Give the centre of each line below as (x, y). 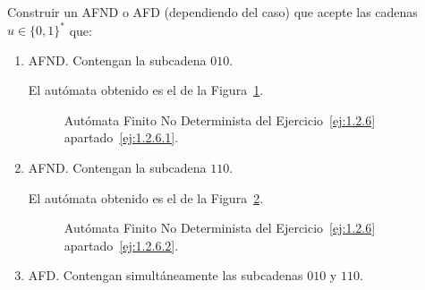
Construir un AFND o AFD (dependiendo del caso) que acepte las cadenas (212, 12)
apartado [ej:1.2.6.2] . (121, 245)
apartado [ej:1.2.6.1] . (121, 137)
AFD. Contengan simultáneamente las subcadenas (166, 275)
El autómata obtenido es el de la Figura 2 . (146, 197)
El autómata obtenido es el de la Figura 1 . (146, 90)
